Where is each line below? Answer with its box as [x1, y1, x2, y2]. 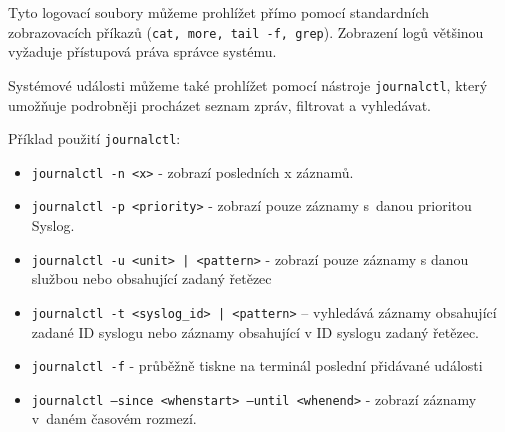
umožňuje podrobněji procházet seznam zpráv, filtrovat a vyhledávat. [8, 94, 431, 115]
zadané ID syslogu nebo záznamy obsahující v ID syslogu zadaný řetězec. [31, 321, 480, 342]
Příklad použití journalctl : [8, 128, 181, 149]
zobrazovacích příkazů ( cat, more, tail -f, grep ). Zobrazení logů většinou [8, 21, 484, 42]
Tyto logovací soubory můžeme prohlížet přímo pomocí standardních [8, 2, 430, 22]
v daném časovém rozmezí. [31, 408, 197, 429]
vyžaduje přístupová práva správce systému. [8, 41, 277, 62]
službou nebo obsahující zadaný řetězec [31, 268, 272, 289]
